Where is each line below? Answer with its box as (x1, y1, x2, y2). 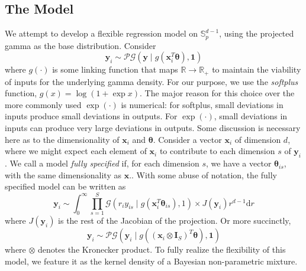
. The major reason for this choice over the (140, 87, 295, 99)
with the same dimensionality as (5, 168, 121, 181)
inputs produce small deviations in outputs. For (5, 110, 178, 122)
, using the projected (219, 27, 294, 40)
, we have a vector (205, 157, 272, 169)
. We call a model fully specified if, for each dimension (5, 157, 199, 169)
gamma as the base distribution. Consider (5, 39, 156, 51)
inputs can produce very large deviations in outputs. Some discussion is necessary (5, 122, 301, 134)
